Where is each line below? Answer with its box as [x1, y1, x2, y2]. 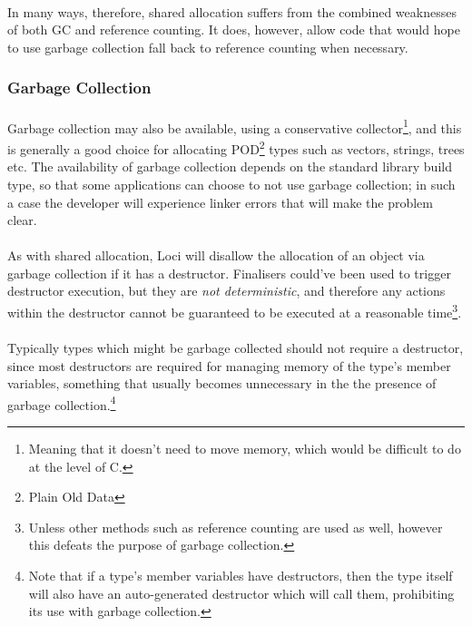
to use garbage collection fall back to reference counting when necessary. [7, 37, 408, 56]
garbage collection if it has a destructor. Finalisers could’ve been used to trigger [7, 263, 451, 282]
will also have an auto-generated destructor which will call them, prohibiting [28, 583, 455, 602]
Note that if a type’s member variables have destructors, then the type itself [28, 565, 453, 584]
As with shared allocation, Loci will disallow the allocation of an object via [7, 246, 425, 265]
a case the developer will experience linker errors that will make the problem [7, 192, 433, 211]
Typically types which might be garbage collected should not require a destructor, [7, 337, 464, 357]
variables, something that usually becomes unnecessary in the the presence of [7, 374, 437, 393]
